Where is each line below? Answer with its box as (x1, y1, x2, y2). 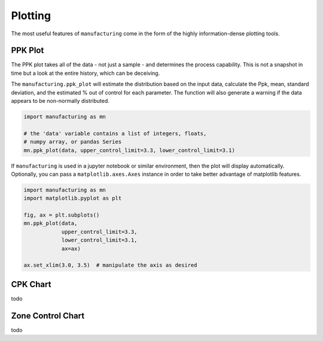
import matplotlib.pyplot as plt (23, 195, 122, 202)
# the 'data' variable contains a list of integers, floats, (23, 130, 207, 137)
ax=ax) (61, 245, 81, 252)
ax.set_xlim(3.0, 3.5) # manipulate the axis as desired (23, 262, 197, 269)
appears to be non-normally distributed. (11, 98, 110, 105)
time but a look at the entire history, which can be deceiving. (11, 69, 160, 77)
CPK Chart (11, 279, 51, 290)
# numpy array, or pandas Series (23, 138, 122, 145)
